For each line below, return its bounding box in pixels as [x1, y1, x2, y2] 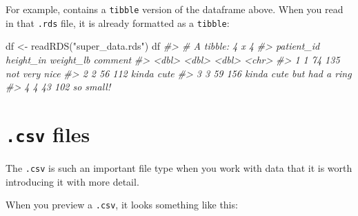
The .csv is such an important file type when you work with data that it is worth [6, 160, 352, 175]
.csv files [6, 119, 90, 148]
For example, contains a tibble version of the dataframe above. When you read [6, 2, 344, 16]
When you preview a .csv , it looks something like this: [6, 197, 238, 212]
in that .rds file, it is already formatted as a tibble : [6, 15, 230, 30]
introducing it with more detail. [6, 174, 139, 188]
